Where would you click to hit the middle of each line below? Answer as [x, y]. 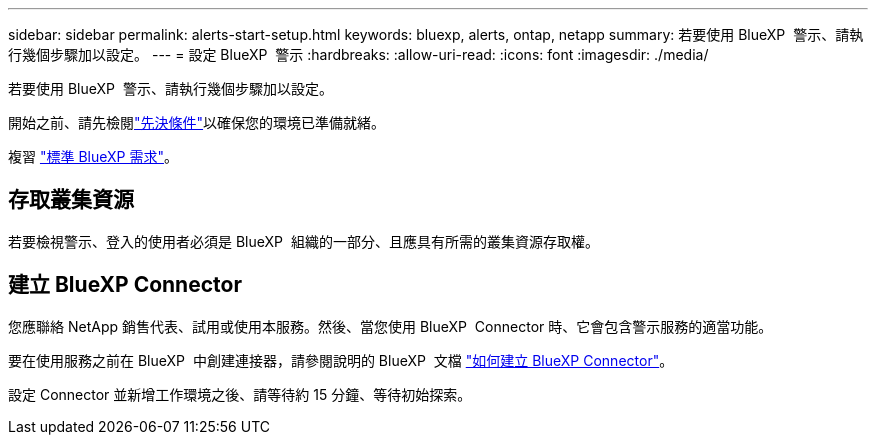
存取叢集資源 [71, 200]
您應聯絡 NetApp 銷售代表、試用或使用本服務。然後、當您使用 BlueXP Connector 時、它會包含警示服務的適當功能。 [390, 326]
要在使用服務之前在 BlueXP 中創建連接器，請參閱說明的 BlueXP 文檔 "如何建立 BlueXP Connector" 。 [341, 360]
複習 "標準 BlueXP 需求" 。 [93, 156]
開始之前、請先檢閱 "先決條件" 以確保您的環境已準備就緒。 [197, 122]
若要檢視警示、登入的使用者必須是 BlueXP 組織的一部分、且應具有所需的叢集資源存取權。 [303, 241]
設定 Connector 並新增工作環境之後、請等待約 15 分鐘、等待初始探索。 [240, 394]
